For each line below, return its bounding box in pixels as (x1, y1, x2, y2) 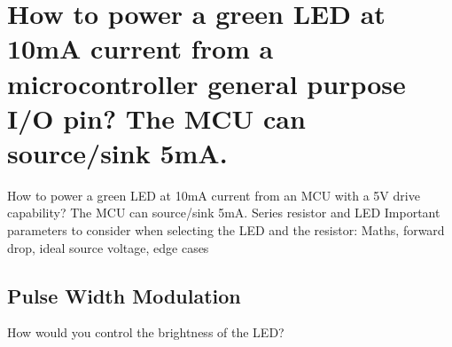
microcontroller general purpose (7, 65, 406, 101)
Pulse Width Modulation (7, 281, 241, 309)
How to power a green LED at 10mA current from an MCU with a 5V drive (7, 185, 420, 204)
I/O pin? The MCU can (7, 99, 306, 136)
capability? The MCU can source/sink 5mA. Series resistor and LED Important (7, 203, 440, 222)
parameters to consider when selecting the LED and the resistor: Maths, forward (7, 221, 445, 240)
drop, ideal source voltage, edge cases (7, 238, 209, 256)
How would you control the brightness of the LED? (7, 323, 284, 342)
